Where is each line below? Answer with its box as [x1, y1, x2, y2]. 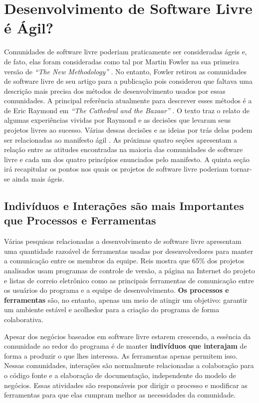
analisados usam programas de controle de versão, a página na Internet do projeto [4, 265, 255, 275]
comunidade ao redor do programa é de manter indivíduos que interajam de [4, 341, 247, 351]
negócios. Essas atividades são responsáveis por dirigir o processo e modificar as [4, 380, 248, 390]
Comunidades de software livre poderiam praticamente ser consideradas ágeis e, [4, 46, 247, 57]
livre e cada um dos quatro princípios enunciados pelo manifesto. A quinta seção [4, 154, 250, 164]
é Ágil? [4, 17, 53, 38]
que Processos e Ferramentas [4, 212, 156, 228]
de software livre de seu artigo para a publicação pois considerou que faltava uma [4, 76, 253, 86]
